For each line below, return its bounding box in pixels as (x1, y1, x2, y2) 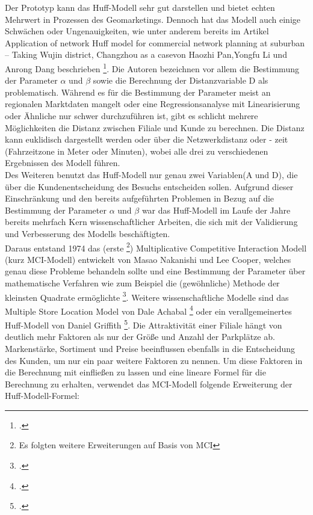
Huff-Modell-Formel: (5, 389, 79, 402)
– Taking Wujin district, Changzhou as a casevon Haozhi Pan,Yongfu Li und (5, 48, 287, 61)
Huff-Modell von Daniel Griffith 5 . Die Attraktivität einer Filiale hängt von (5, 317, 282, 331)
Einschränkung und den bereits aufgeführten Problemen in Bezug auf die (5, 192, 274, 205)
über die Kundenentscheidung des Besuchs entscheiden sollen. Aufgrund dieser (5, 180, 294, 193)
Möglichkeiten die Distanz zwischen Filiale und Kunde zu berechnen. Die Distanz (5, 121, 305, 134)
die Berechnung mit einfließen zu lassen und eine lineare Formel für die (5, 366, 266, 378)
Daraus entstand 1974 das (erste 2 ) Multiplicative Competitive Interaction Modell (5, 239, 307, 254)
